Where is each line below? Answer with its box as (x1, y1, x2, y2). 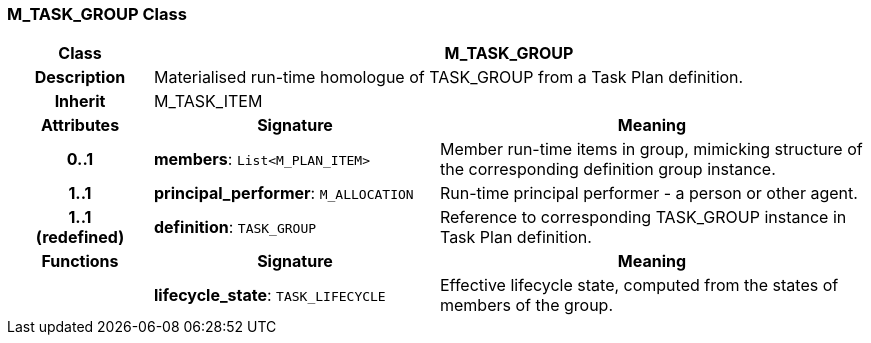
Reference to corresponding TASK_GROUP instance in (439, 207, 847, 228)
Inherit (54, 91, 106, 112)
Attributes (40, 115, 120, 136)
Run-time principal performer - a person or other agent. (439, 183, 858, 204)
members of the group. (439, 295, 613, 316)
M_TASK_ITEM (153, 91, 263, 112)
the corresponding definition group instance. (439, 159, 776, 180)
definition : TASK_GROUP (153, 217, 317, 238)
